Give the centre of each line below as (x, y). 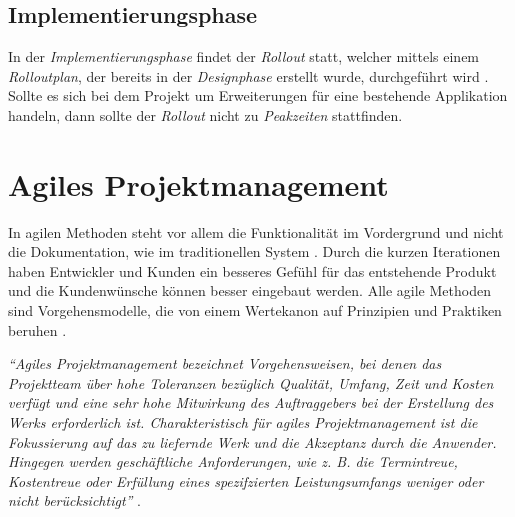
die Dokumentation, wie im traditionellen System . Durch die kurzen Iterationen (254, 251)
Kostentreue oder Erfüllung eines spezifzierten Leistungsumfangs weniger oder (246, 480)
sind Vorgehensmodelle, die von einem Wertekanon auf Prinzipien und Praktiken (255, 310)
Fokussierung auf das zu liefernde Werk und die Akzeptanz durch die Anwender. (252, 441)
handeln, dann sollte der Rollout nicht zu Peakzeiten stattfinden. (205, 114)
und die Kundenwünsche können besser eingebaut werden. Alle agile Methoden (249, 290)
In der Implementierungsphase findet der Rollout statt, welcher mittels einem (244, 56)
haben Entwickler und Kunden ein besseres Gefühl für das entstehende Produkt (252, 270)
